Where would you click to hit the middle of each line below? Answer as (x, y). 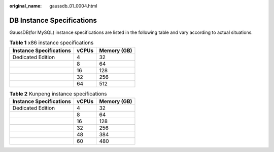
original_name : (26, 6)
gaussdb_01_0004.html (73, 6)
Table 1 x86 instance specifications (52, 43)
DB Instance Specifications (53, 20)
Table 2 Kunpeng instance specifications (58, 93)
